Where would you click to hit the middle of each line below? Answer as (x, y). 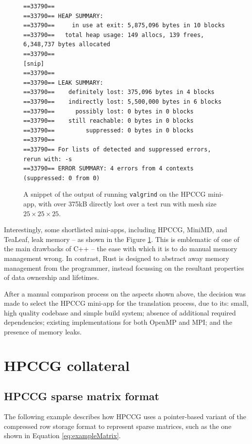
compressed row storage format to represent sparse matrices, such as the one (118, 426)
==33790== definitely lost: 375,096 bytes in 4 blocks (119, 92)
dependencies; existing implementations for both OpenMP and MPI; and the (118, 322)
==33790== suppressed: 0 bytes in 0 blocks (109, 130)
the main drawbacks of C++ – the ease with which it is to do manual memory (121, 249)
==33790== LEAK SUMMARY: (63, 83)
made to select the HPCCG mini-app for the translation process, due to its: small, (126, 303)
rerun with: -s (48, 159)
